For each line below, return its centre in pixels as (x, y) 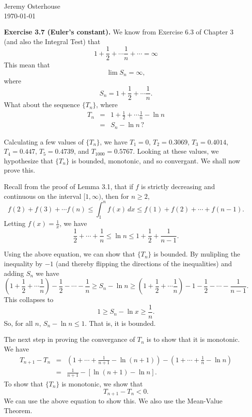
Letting (15, 223)
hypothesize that (29, 160)
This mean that (27, 65)
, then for (115, 196)
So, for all (18, 323)
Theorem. (18, 410)
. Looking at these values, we (176, 151)
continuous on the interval (43, 196)
